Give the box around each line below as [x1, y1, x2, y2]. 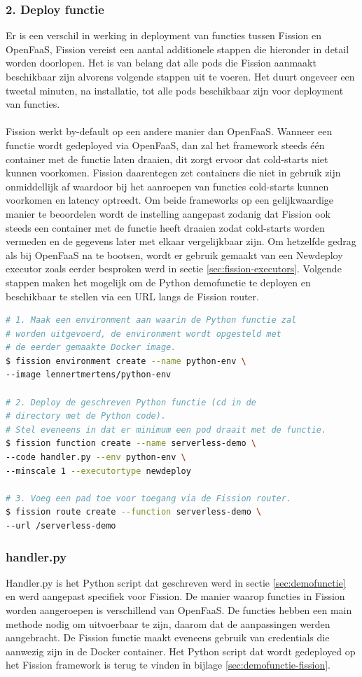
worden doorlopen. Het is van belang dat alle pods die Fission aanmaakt [6, 55, 316, 70]
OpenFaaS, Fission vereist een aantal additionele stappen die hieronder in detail [6, 41, 349, 56]
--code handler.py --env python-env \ [6, 452, 186, 463]
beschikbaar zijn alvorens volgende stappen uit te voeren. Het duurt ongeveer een [6, 69, 355, 83]
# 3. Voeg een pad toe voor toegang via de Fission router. [6, 493, 292, 503]
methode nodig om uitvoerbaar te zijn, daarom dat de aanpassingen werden [6, 616, 330, 631]
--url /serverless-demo [6, 521, 116, 531]
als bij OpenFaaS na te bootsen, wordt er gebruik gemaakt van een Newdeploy [6, 247, 343, 262]
